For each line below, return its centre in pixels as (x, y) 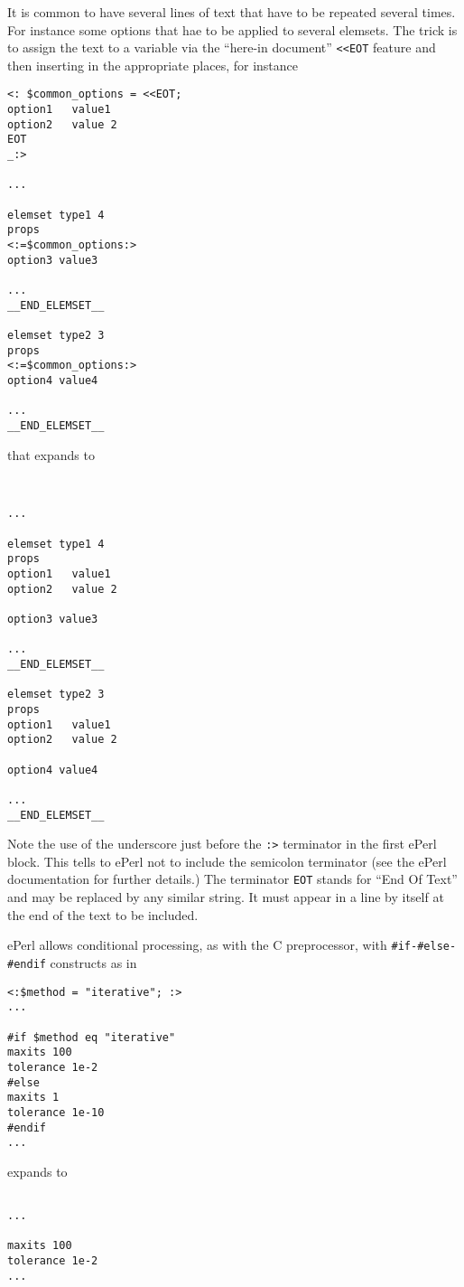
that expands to (51, 454)
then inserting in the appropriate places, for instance (153, 65)
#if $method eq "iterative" (92, 1037)
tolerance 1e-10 (56, 1112)
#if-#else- (424, 947)
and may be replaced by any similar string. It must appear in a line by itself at (226, 897)
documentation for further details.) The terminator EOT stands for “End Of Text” (232, 879)
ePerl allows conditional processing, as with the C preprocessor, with (197, 945)
